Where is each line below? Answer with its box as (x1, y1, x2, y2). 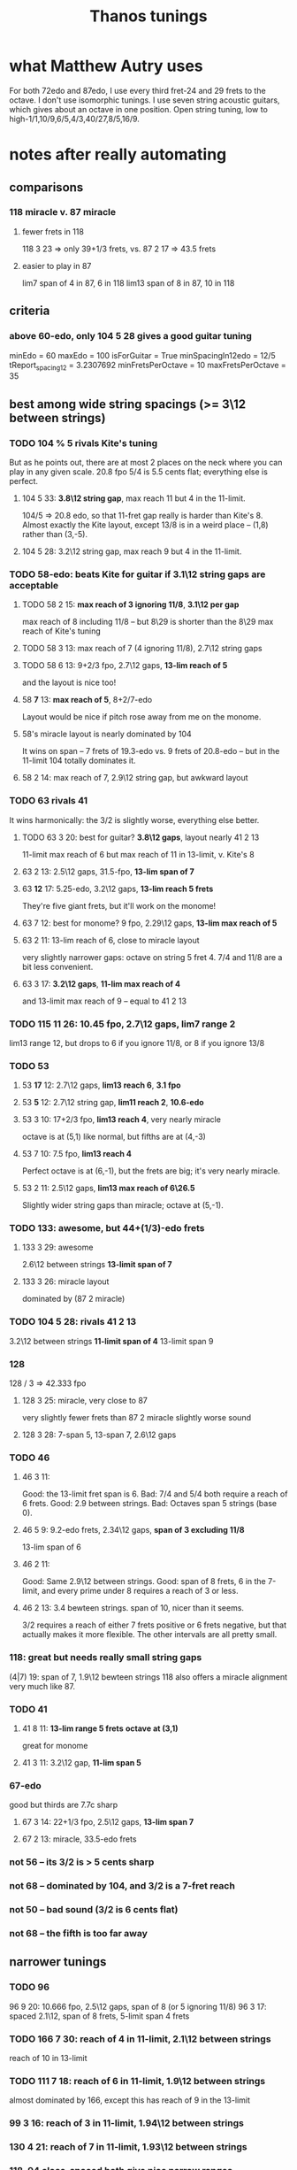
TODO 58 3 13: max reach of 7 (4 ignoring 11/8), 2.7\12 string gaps (21, 643, 263, 654)
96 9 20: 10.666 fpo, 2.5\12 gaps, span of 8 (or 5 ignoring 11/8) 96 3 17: (9, 2001, 267, 2012)
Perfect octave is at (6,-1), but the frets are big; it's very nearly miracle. (21, 1166, 281, 1176)
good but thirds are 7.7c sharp (9, 1799, 118, 1811)
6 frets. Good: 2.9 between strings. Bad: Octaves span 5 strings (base (21, 1498, 277, 1509)
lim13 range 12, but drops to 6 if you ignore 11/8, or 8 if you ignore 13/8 (9, 1037, 265, 1048)
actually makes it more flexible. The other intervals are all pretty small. (21, 1629, 278, 1640)
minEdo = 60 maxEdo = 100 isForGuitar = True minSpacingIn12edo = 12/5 (9, 350, 276, 360)
